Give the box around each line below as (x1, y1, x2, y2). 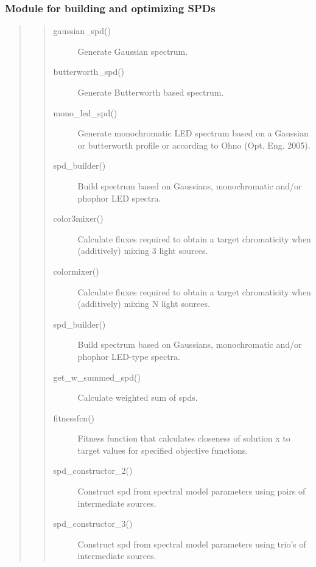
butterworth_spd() (53, 65, 125, 78)
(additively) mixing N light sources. (77, 297, 210, 310)
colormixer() (53, 264, 99, 277)
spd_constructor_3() (53, 517, 133, 530)
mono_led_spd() (53, 106, 118, 119)
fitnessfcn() (53, 411, 95, 424)
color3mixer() (53, 212, 104, 225)
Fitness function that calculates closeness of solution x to (77, 432, 290, 445)
